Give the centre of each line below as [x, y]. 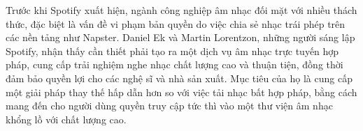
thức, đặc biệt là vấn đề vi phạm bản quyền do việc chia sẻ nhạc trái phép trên [176, 23]
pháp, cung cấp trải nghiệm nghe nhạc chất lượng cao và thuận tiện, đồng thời [175, 64]
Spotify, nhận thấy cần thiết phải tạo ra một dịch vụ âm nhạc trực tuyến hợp [172, 51]
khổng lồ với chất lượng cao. [66, 119]
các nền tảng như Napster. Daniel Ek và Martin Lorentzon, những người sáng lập [180, 37]
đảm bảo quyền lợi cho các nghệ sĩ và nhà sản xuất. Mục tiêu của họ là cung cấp [179, 78]
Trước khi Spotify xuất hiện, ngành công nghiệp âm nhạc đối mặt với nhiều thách [181, 10]
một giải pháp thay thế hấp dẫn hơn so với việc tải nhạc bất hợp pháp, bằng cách [181, 92]
